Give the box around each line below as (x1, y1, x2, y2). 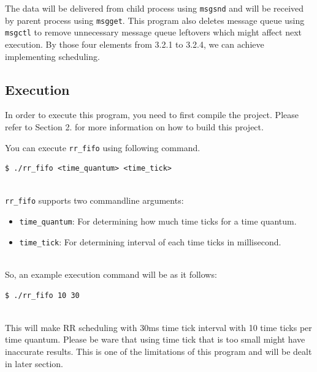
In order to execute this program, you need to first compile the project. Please (5, 108, 299, 121)
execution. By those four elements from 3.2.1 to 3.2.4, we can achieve (5, 37, 264, 50)
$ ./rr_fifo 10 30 (5, 291, 80, 300)
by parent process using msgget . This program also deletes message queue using (5, 13, 305, 26)
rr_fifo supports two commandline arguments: (5, 194, 184, 207)
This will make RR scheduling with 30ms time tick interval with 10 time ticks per (5, 321, 312, 333)
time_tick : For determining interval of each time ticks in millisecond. (19, 235, 281, 248)
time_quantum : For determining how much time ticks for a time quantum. (19, 215, 297, 228)
